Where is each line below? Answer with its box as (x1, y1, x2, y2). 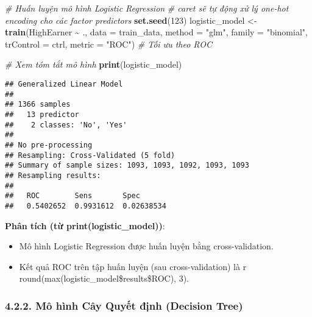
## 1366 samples (5, 100, 71, 109)
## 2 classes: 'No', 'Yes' (5, 120, 127, 129)
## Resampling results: (5, 171, 101, 180)
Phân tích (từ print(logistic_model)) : (5, 219, 165, 232)
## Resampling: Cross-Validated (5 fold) (5, 151, 175, 160)
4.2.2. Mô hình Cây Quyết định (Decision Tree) (5, 297, 243, 313)
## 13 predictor (5, 110, 79, 119)
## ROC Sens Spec (5, 191, 140, 201)
